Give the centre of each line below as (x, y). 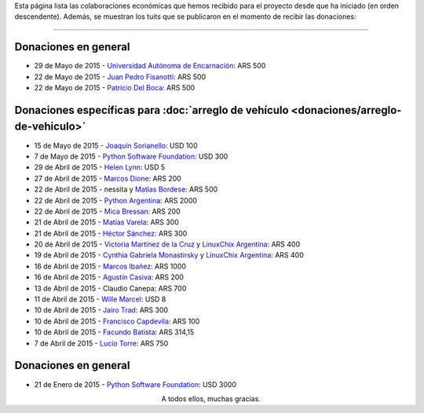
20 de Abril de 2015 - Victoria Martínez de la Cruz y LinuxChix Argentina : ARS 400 (167, 244)
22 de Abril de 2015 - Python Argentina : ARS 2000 (116, 200)
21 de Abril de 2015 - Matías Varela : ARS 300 (107, 222)
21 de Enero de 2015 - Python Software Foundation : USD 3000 (135, 384)
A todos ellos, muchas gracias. (211, 398)
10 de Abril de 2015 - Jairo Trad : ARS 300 (101, 310)
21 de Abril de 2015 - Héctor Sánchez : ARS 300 (111, 233)
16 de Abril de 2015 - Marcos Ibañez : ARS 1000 (110, 266)
